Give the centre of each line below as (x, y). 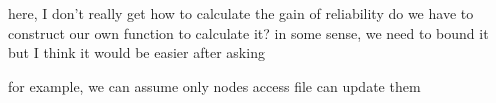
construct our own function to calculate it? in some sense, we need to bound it (248, 32)
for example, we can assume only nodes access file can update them (214, 85)
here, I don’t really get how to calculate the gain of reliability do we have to (241, 13)
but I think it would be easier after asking (136, 52)
